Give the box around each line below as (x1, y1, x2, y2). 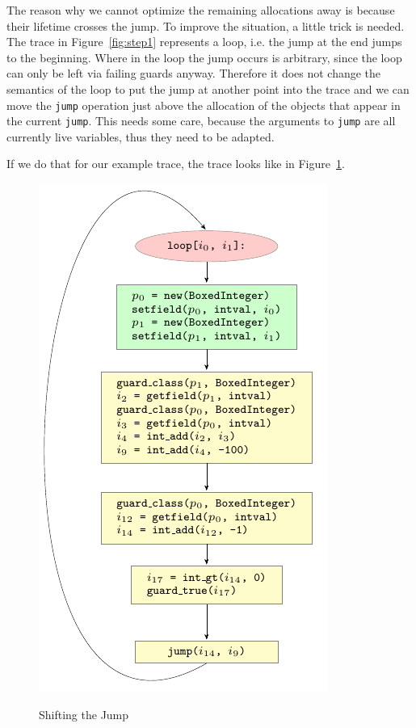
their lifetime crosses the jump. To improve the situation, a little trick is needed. (6, 17, 405, 34)
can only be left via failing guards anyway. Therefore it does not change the (6, 65, 381, 82)
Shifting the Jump (39, 705, 129, 722)
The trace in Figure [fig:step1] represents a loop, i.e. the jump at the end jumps (6, 33, 402, 50)
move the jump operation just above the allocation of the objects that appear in (6, 96, 401, 113)
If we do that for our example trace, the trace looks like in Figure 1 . (6, 155, 345, 172)
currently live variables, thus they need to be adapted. (6, 128, 275, 145)
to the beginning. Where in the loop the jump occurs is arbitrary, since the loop (6, 48, 402, 65)
